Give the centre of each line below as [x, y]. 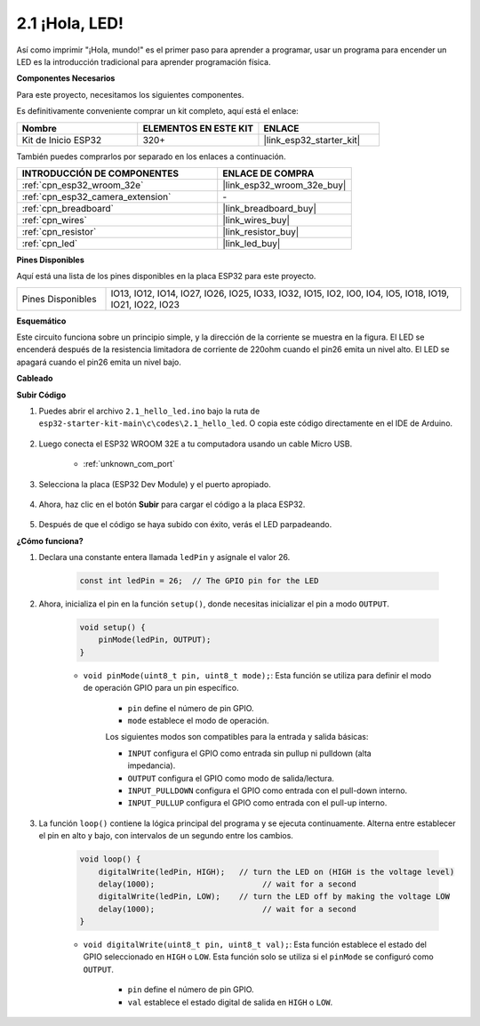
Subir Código [41, 395]
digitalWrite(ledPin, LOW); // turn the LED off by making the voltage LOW [274, 897]
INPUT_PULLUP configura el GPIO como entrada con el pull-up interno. [257, 803]
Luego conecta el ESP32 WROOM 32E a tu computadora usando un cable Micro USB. [196, 444]
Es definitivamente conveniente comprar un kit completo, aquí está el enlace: [158, 111]
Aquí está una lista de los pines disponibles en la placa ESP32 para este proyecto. [166, 277]
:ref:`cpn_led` [50, 243]
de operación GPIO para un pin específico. [161, 688]
